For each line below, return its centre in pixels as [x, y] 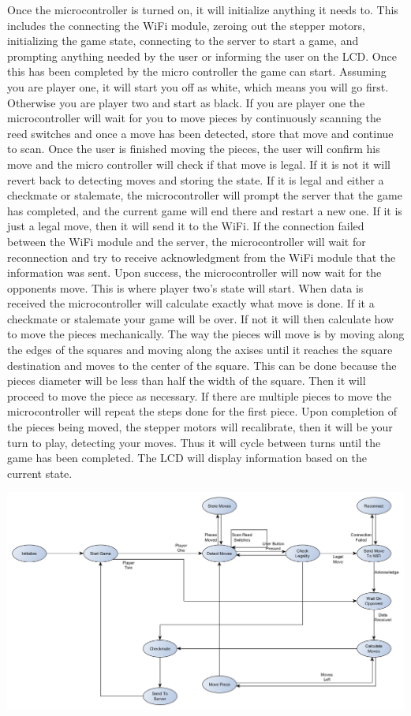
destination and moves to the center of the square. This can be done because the [202, 365]
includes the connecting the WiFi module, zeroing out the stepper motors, [186, 25]
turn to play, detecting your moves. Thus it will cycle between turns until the [194, 442]
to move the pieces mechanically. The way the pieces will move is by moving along [206, 334]
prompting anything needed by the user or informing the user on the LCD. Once [202, 56]
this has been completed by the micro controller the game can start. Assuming [197, 71]
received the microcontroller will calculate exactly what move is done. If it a [191, 303]
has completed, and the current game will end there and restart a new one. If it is [205, 210]
